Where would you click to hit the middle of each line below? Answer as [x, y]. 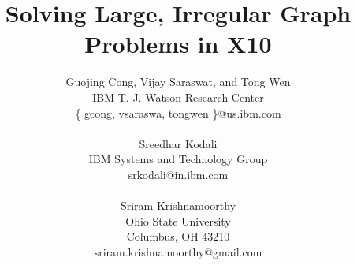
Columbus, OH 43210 [178, 236]
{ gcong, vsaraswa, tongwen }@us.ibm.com [178, 112]
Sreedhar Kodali [178, 143]
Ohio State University [178, 220]
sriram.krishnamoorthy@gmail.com [178, 251]
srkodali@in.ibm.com [178, 174]
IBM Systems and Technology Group [178, 159]
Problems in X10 [178, 44]
